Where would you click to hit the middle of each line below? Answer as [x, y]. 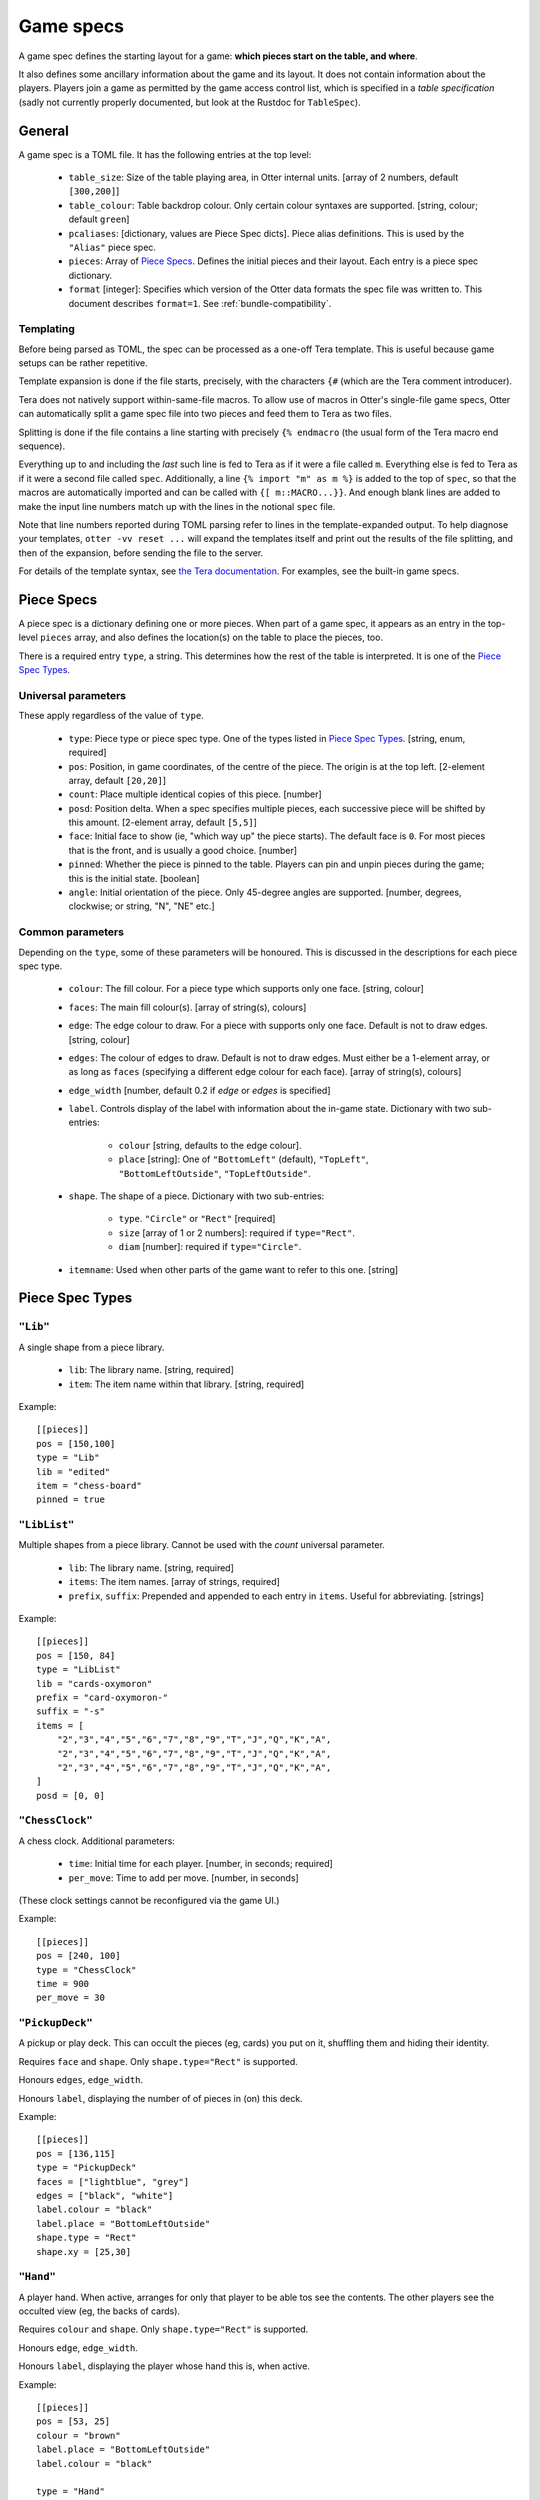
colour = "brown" [78, 2435]
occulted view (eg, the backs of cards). [99, 2311]
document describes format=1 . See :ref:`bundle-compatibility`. [200, 303]
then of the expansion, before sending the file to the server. [141, 552]
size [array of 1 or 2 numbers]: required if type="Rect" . [236, 1232]
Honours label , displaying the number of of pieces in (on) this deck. [161, 2098]
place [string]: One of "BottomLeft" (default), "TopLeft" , [243, 1159]
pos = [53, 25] [73, 2421]
